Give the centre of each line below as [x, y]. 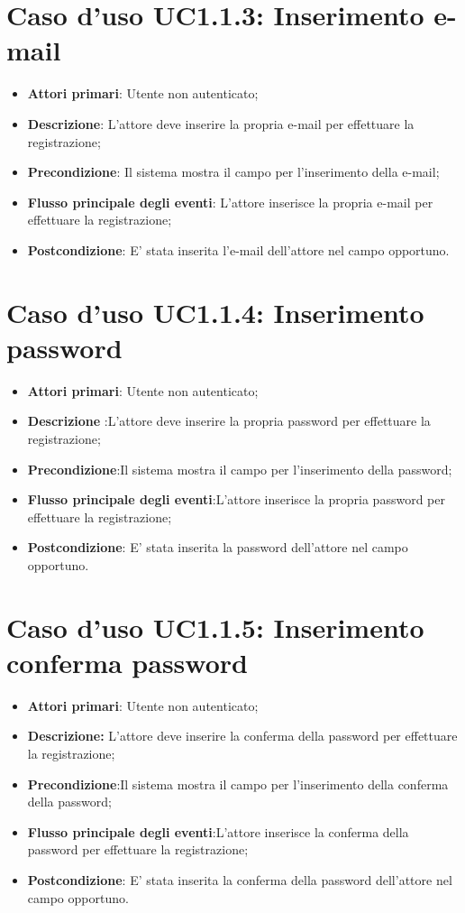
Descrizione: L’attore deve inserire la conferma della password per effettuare [242, 736]
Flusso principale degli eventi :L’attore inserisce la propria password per [236, 499]
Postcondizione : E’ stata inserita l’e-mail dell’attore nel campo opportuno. [238, 249]
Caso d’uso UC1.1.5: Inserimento [215, 627]
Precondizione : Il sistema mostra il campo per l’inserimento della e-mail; [233, 172]
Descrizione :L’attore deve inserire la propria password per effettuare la [229, 421]
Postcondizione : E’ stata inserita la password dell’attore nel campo [218, 547]
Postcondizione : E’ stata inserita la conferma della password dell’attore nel [240, 880]
